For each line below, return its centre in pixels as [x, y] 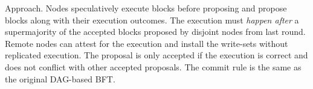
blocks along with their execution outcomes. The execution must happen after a [152, 20]
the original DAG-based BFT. [60, 78]
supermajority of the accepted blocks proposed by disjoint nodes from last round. [155, 32]
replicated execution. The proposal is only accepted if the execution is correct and [156, 55]
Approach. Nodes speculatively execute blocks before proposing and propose [146, 8]
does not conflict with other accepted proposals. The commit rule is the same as [153, 66]
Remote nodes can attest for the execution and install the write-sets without [147, 43]
